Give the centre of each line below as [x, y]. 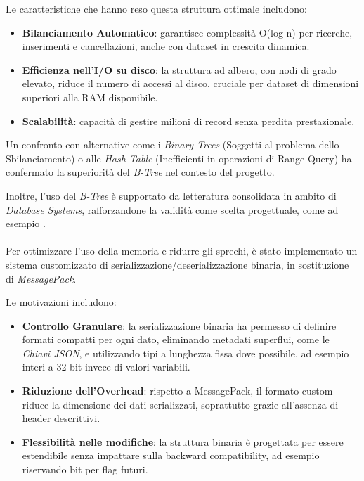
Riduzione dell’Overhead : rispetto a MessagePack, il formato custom [177, 391]
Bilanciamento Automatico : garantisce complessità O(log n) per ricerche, [187, 32]
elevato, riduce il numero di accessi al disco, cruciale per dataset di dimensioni [190, 83]
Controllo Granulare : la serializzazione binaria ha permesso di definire [179, 325]
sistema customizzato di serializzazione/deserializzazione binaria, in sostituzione [177, 264]
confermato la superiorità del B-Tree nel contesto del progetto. [140, 172]
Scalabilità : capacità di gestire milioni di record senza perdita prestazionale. [188, 121]
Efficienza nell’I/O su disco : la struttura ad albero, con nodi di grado [179, 69]
